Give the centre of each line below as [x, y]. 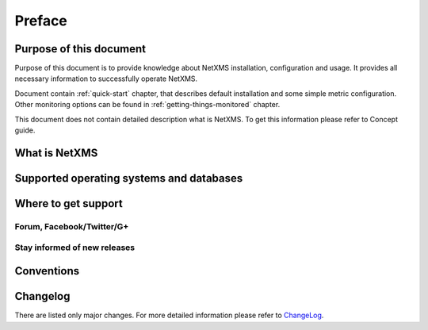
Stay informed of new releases [75, 247]
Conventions [47, 271]
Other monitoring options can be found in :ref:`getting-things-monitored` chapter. [147, 105]
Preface [41, 21]
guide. [25, 130]
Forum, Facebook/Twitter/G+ [72, 226]
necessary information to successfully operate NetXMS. [106, 79]
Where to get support [69, 203]
